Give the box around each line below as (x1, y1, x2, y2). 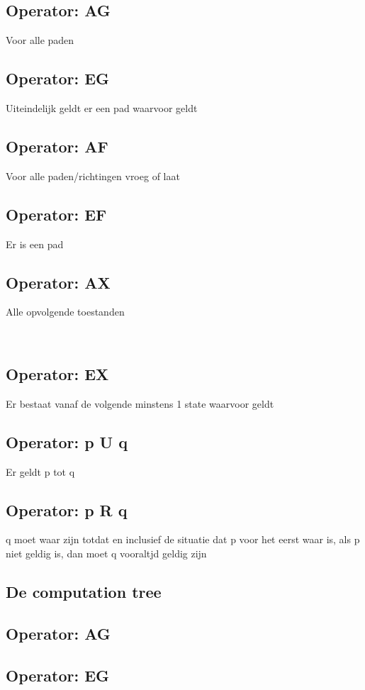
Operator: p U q (6, 430, 128, 452)
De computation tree (6, 580, 162, 602)
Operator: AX (6, 271, 111, 293)
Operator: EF (6, 203, 107, 225)
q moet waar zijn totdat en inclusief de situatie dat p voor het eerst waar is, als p (6, 532, 360, 547)
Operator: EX (6, 362, 109, 384)
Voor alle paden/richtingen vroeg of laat (6, 168, 180, 183)
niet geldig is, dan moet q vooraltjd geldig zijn (6, 545, 207, 560)
